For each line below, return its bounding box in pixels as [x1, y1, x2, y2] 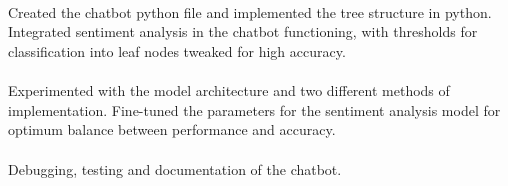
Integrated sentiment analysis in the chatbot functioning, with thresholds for [8, 21, 478, 42]
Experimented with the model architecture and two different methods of [8, 80, 450, 101]
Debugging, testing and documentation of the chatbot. [8, 158, 342, 179]
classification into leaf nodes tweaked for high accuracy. [8, 40, 346, 61]
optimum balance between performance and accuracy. [8, 119, 336, 140]
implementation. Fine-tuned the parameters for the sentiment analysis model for [8, 99, 501, 120]
